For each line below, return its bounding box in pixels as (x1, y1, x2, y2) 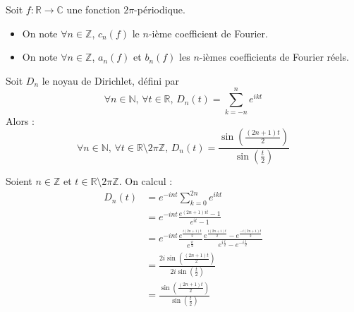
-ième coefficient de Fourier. (148, 25, 268, 40)
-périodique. (134, 2, 185, 16)
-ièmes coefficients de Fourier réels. (199, 49, 349, 64)
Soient (6, 173, 32, 188)
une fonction (66, 2, 121, 16)
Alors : (6, 113, 35, 128)
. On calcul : (118, 173, 173, 188)
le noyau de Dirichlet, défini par (42, 73, 180, 88)
